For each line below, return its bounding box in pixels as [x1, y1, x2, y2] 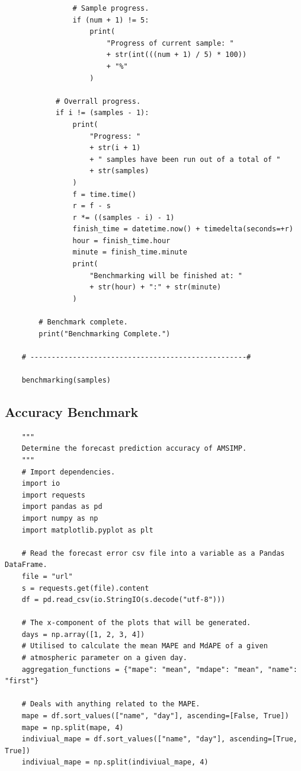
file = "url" [21, 572, 73, 581]
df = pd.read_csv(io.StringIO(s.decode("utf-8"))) [21, 595, 226, 604]
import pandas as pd [21, 502, 103, 511]
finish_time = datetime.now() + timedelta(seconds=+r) [72, 225, 293, 234]
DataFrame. [5, 560, 47, 569]
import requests [21, 490, 86, 499]
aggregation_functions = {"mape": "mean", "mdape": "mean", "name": [21, 665, 297, 674]
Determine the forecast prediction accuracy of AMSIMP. [21, 444, 247, 453]
